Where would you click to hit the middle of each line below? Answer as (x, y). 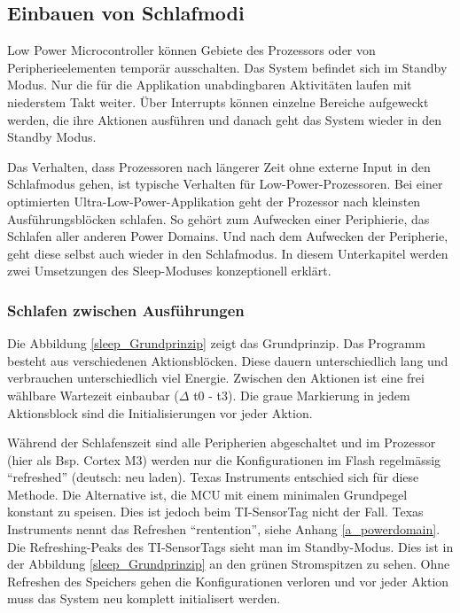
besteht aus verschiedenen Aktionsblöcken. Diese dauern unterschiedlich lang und (228, 360)
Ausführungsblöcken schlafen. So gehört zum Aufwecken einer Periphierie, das (218, 218)
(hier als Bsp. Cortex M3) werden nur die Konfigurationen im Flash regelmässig (224, 459)
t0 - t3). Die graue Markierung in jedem (302, 395)
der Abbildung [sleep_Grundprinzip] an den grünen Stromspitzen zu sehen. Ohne (229, 564)
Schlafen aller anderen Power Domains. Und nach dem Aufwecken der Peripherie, (228, 236)
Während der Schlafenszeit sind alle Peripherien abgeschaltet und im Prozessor (222, 442)
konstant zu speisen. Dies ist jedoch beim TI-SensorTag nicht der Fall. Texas (215, 512)
